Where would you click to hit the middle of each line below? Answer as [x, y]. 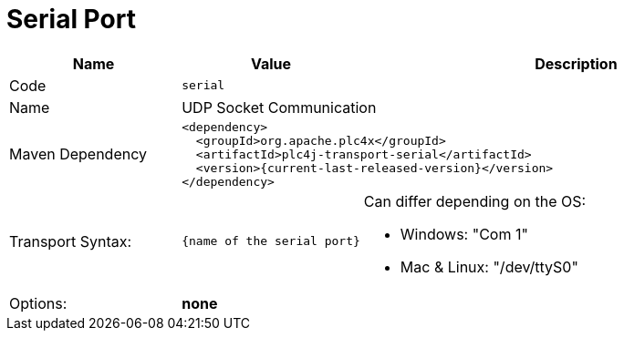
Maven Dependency [78, 154]
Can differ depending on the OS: [475, 201]
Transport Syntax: [71, 241]
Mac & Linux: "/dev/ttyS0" [489, 266]
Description [576, 63]
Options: [38, 303]
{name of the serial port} [271, 241]
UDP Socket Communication [279, 107]
